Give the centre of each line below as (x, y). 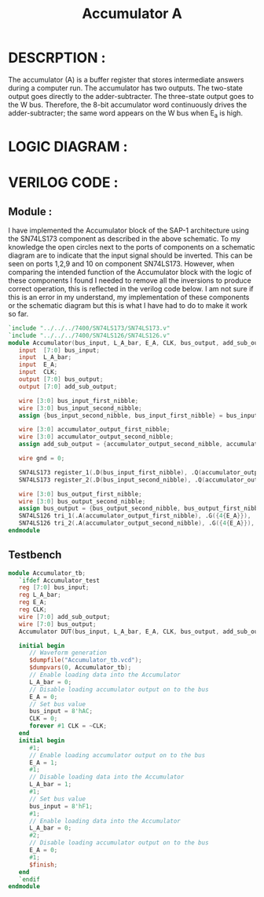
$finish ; (43, 865)
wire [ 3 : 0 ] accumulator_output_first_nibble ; (94, 430)
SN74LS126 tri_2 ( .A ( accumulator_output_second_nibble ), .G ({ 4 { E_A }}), (137, 523)
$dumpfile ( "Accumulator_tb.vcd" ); (86, 661)
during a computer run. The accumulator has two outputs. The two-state (126, 88)
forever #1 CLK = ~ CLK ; (68, 726)
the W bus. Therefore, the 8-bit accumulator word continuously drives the (128, 104)
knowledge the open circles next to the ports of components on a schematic (132, 247)
